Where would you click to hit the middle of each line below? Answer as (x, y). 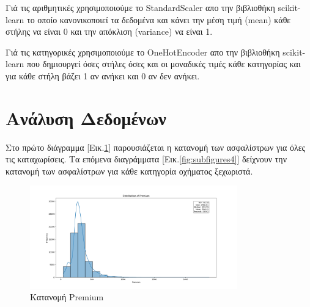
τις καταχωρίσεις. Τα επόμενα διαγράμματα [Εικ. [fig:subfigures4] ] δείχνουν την (146, 159)
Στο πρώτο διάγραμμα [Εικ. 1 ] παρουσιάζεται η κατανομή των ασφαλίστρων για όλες (156, 147)
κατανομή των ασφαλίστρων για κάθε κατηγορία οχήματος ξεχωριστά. (129, 171)
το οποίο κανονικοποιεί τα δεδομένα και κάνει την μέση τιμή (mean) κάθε (159, 19)
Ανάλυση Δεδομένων (86, 117)
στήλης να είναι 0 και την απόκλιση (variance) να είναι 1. (109, 31)
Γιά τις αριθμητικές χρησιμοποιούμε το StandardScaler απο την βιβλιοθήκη (140, 7)
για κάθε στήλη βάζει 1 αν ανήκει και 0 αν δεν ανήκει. (103, 75)
